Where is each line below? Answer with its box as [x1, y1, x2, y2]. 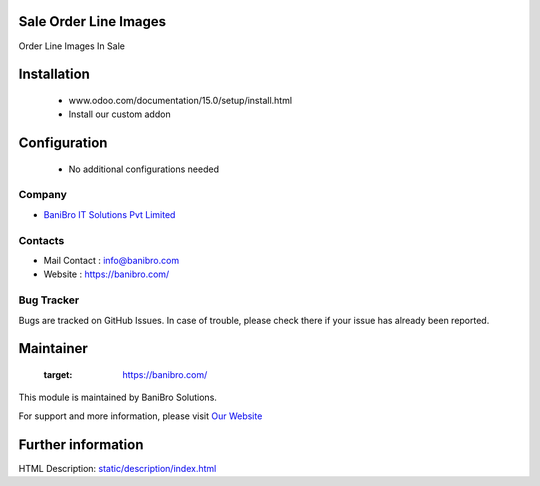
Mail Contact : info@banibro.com [43, 255, 180, 266]
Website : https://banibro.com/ [43, 268, 170, 280]
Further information [18, 436, 144, 453]
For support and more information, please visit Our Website [18, 410, 263, 422]
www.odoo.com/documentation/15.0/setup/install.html [68, 94, 293, 106]
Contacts [18, 233, 65, 247]
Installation [18, 66, 90, 83]
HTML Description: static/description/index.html [18, 462, 217, 474]
